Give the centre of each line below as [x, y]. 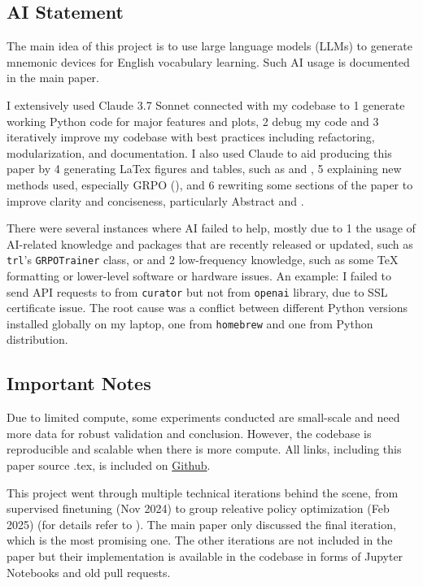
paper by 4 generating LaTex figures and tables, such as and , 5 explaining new [204, 169]
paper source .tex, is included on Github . [109, 465]
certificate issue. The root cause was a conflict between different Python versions [207, 308]
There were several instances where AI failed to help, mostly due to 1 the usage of [211, 228]
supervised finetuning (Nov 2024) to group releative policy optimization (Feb [198, 508]
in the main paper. [53, 78]
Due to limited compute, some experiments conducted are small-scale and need [203, 417]
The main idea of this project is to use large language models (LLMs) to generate [210, 46]
